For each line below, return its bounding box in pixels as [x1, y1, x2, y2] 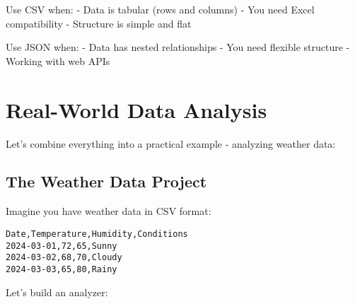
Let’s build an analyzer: [6, 284, 108, 299]
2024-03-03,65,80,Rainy [6, 264, 117, 274]
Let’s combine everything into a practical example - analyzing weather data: [6, 136, 336, 151]
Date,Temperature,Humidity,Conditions [6, 228, 188, 239]
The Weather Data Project [6, 170, 207, 192]
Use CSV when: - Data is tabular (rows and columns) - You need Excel [6, 2, 315, 16]
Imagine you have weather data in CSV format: [6, 204, 211, 218]
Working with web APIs [6, 53, 110, 68]
